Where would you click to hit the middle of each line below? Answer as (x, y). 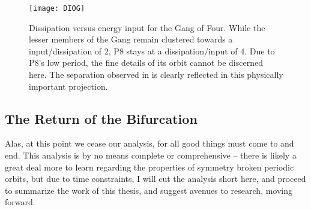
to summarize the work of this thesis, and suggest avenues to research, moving (149, 190)
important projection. (68, 86)
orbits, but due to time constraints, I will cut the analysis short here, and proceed (155, 179)
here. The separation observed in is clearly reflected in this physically (156, 74)
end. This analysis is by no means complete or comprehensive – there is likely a (151, 155)
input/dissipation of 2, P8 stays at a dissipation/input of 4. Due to (152, 51)
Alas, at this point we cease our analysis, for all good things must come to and (149, 143)
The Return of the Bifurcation (101, 118)
